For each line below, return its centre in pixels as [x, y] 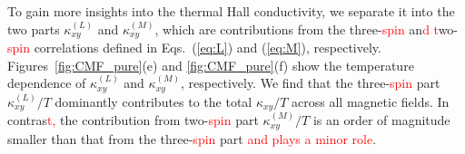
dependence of [47, 83]
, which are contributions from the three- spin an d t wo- [307, 29]
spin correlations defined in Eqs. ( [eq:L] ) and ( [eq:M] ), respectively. [194, 48]
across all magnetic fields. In [371, 101]
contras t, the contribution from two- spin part [133, 120]
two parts [34, 29]
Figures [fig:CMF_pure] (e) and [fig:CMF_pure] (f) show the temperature [211, 65]
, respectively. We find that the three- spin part [311, 83]
